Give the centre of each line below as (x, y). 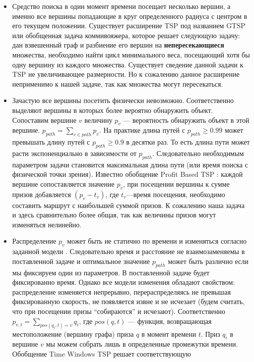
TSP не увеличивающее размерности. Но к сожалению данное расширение (126, 74)
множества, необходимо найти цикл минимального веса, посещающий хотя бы (131, 54)
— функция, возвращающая (170, 321)
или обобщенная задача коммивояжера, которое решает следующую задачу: (126, 35)
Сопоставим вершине (44, 120)
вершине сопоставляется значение (63, 183)
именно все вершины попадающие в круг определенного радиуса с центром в (130, 16)
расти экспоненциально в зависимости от (74, 153)
